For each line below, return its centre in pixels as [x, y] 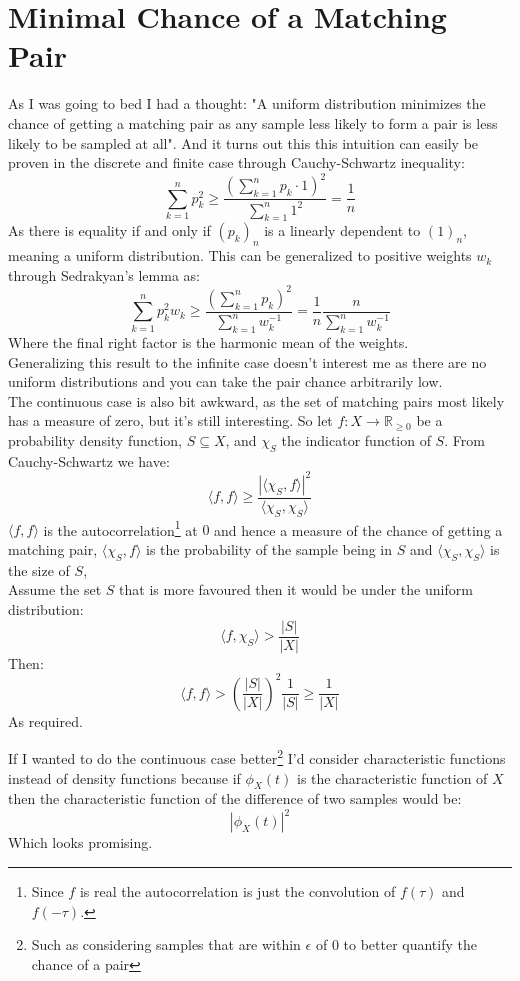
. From [464, 439]
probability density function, [95, 439]
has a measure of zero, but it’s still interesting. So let [170, 420]
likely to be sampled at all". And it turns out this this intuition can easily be [243, 142]
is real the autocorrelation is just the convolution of [237, 891]
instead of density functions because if [124, 777]
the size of [39, 569]
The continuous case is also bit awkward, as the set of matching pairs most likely [256, 400]
